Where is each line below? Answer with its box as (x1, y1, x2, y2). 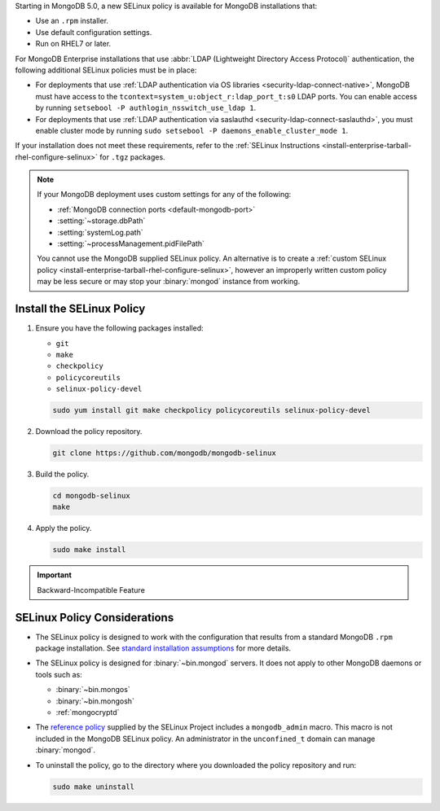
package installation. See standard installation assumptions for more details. (35, 643, 292, 653)
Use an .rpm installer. (35, 16, 109, 26)
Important (37, 570, 73, 580)
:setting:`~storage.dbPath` (57, 216, 146, 226)
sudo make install (52, 546, 126, 555)
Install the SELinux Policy (15, 302, 146, 316)
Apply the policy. (35, 524, 92, 533)
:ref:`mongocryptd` (55, 707, 120, 717)
